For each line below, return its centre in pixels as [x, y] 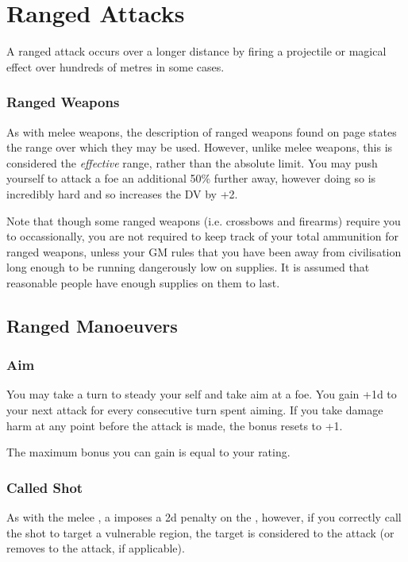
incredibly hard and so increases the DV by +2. [122, 193]
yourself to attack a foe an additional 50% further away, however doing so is [191, 178]
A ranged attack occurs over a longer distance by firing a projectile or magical [196, 51]
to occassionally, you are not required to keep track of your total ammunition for [202, 236]
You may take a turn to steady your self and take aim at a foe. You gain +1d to [202, 394]
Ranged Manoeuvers [92, 325]
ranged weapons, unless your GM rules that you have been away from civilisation [204, 251]
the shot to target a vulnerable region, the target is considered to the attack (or [200, 532]
